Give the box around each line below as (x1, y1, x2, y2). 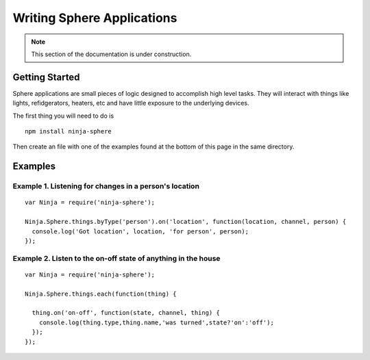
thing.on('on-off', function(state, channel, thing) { (32, 309, 221, 317)
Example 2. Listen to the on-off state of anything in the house (12, 253, 221, 263)
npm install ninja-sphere (25, 127, 112, 136)
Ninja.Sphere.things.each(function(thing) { (25, 290, 177, 298)
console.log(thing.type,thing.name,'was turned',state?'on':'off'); (38, 318, 274, 326)
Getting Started (12, 71, 80, 83)
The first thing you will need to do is (12, 112, 114, 120)
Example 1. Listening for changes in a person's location (12, 181, 200, 191)
